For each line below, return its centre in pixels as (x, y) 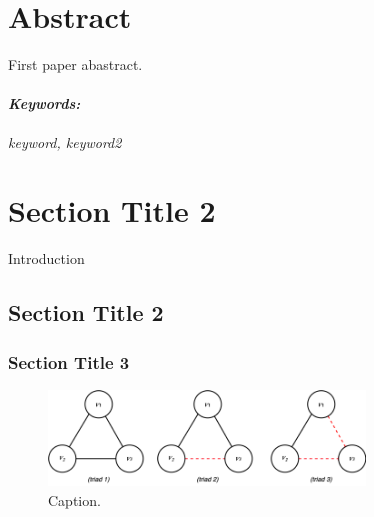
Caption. (74, 499)
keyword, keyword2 (65, 141)
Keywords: (44, 103)
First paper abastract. (75, 64)
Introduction (46, 258)
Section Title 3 (69, 361)
